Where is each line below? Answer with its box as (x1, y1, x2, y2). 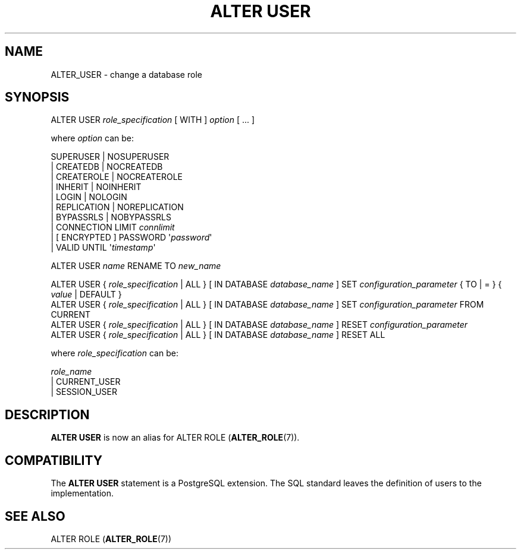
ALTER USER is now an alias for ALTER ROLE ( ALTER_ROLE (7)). (51, 432, 300, 443)
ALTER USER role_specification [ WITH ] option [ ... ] (51, 115, 255, 125)
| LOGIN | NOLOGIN (51, 192, 127, 202)
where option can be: (51, 133, 134, 144)
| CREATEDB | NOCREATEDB (51, 162, 163, 172)
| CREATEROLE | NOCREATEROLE (51, 172, 183, 182)
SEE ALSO (5, 508, 65, 524)
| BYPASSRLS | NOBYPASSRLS (51, 212, 171, 223)
